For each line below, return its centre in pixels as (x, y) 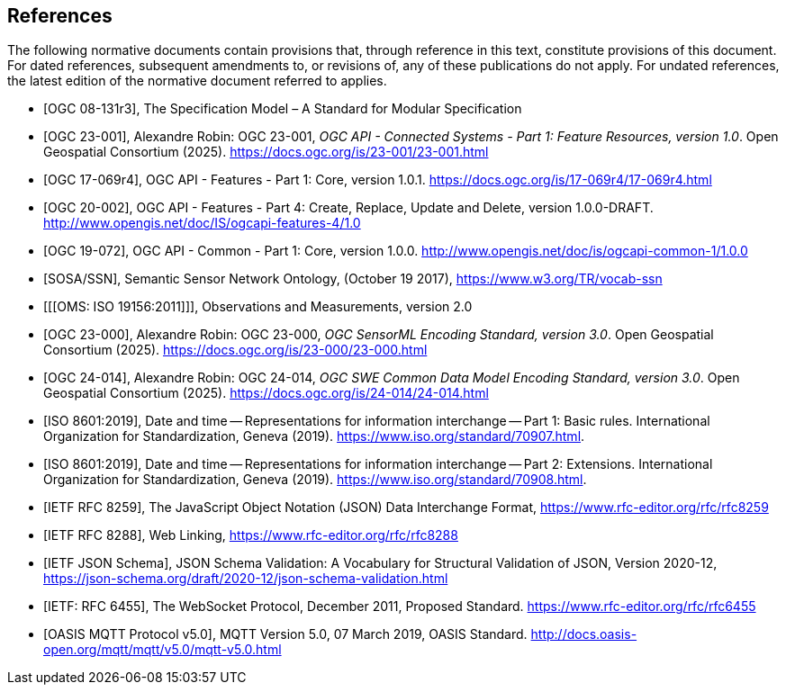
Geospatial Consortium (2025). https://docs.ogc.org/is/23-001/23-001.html (266, 152)
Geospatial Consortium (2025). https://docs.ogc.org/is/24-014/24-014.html (266, 393)
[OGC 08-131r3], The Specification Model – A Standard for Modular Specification (283, 109)
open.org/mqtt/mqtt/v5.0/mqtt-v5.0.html (163, 650)
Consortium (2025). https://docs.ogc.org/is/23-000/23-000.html (235, 350)
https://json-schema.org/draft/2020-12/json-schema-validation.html (246, 579)
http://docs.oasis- (584, 634)
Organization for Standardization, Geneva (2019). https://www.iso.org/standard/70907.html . (314, 436)
